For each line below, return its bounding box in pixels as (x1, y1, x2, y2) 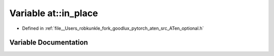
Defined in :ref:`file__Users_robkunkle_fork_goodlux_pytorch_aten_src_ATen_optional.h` (22, 25, 204, 31)
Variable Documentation (9, 38, 88, 47)
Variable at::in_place (9, 8, 98, 19)
